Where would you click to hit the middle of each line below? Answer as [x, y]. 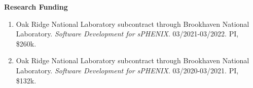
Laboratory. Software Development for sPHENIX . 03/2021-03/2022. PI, [127, 34]
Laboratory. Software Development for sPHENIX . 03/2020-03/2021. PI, [127, 70]
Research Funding [36, 7]
